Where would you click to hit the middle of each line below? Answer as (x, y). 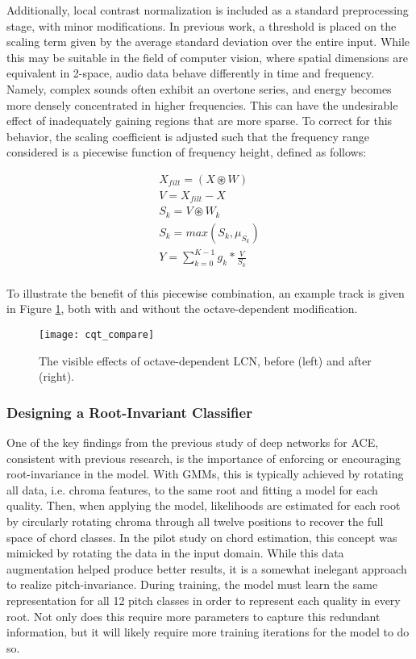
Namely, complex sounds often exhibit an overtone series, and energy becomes (199, 88)
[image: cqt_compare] (97, 334)
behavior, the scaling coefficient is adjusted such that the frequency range (188, 136)
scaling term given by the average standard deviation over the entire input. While (208, 42)
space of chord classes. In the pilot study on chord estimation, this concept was (202, 537)
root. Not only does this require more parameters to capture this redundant (193, 616)
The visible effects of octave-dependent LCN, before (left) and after (205, 360)
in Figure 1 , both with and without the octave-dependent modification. (182, 309)
